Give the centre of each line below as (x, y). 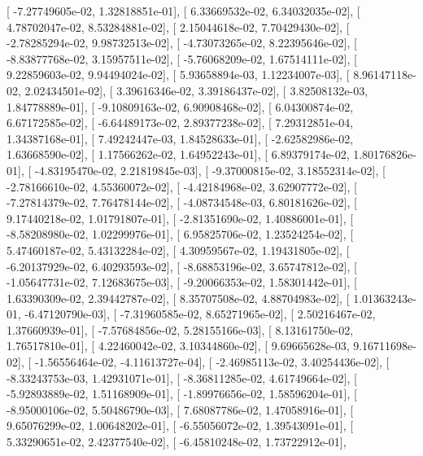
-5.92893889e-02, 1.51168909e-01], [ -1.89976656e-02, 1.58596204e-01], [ (182, 394)
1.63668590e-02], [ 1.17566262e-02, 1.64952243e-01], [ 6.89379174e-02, (178, 154)
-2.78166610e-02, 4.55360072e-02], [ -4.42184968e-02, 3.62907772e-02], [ (182, 186)
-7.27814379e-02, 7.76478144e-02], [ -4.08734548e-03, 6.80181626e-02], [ (182, 202)
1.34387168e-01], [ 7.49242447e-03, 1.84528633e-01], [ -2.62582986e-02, (180, 138)
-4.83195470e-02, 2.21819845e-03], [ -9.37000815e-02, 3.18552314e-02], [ (210, 170)
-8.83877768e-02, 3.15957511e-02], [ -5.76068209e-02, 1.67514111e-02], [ (182, 58)
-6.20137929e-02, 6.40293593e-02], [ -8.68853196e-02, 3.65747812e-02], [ (182, 266)
